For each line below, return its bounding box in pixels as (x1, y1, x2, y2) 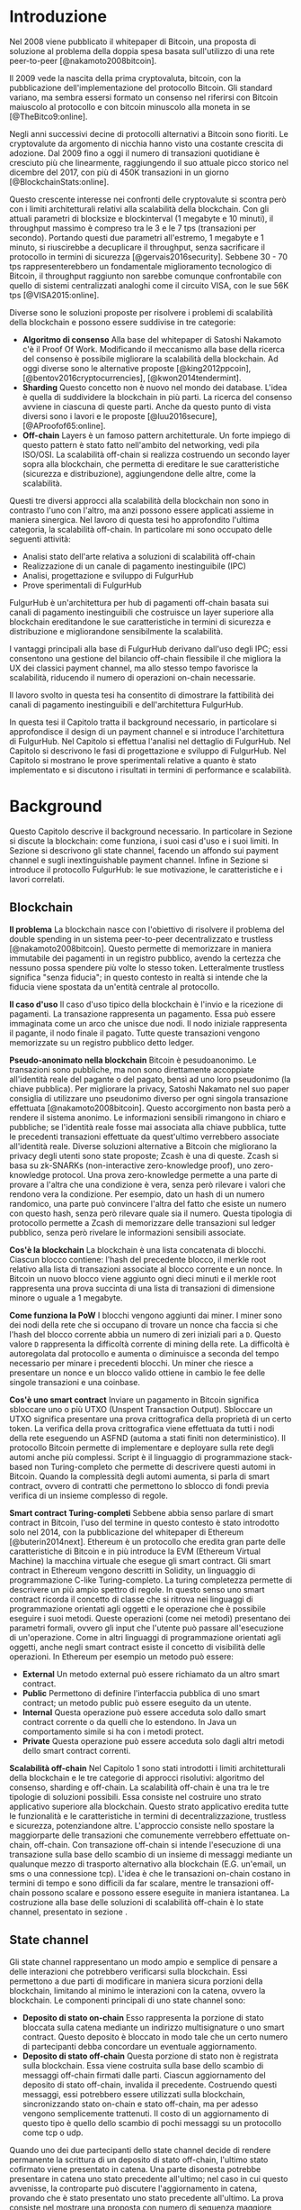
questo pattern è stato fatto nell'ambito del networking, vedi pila (22, 439, 260, 450)
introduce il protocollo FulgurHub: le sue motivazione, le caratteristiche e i (9, 863, 283, 875)
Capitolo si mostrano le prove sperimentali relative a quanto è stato (9, 754, 257, 765)
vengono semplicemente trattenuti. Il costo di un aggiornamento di (22, 2107, 270, 2119)
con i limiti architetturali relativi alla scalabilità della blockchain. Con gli (9, 203, 270, 214)
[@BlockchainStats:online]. (9, 176, 110, 187)
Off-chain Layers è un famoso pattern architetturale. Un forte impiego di (22, 430, 290, 441)
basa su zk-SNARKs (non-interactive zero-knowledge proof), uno (9, 1160, 252, 1171)
